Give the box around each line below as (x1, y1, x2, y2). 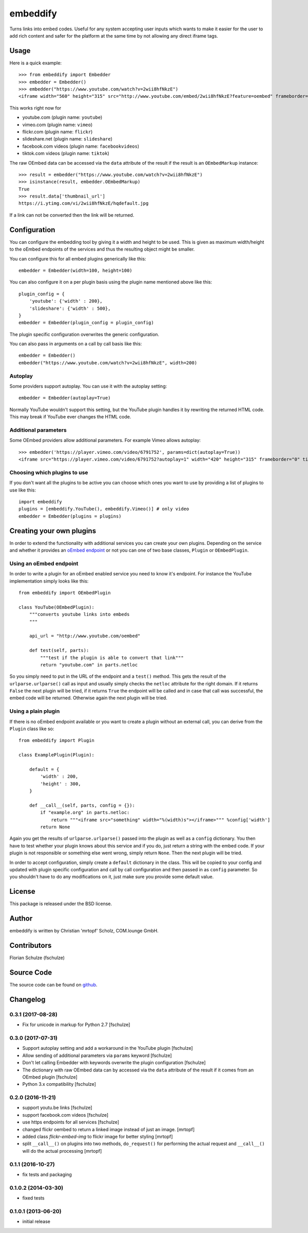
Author (9, 914, 33, 923)
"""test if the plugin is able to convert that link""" (40, 655, 184, 661)
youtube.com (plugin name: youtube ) (22, 114, 103, 120)
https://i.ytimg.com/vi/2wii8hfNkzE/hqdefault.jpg (18, 201, 149, 206)
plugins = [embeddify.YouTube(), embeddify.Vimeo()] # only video (18, 506, 189, 512)
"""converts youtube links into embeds (29, 611, 130, 618)
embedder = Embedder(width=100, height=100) (18, 268, 133, 273)
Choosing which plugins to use (9, 469, 88, 476)
